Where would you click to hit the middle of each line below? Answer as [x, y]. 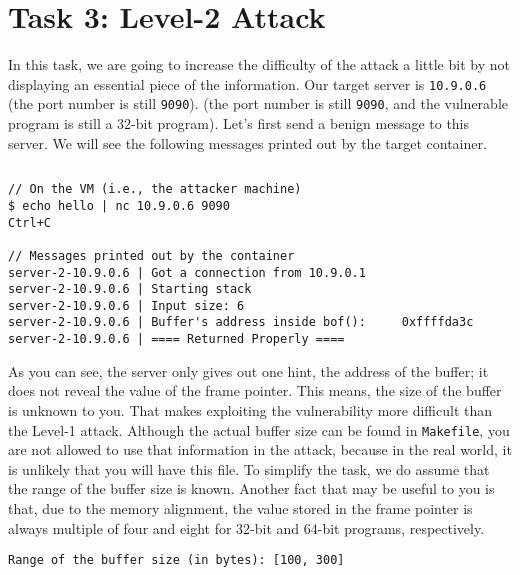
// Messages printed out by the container [151, 255]
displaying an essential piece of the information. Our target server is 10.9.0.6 [247, 83]
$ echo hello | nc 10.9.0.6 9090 [119, 205]
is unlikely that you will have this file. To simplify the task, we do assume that [249, 468]
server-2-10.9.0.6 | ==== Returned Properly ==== [176, 339]
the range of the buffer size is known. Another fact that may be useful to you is [251, 488]
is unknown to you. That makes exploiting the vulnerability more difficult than [250, 409]
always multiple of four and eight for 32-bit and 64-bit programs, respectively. [246, 527]
